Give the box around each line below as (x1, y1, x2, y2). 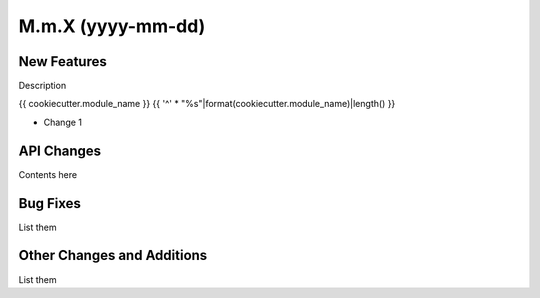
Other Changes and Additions (18, 247, 208, 264)
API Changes (18, 142, 102, 159)
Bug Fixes (18, 195, 82, 212)
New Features (18, 53, 107, 70)
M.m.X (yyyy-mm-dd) (18, 15, 206, 37)
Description (18, 80, 67, 92)
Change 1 (43, 116, 83, 128)
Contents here (18, 168, 78, 180)
